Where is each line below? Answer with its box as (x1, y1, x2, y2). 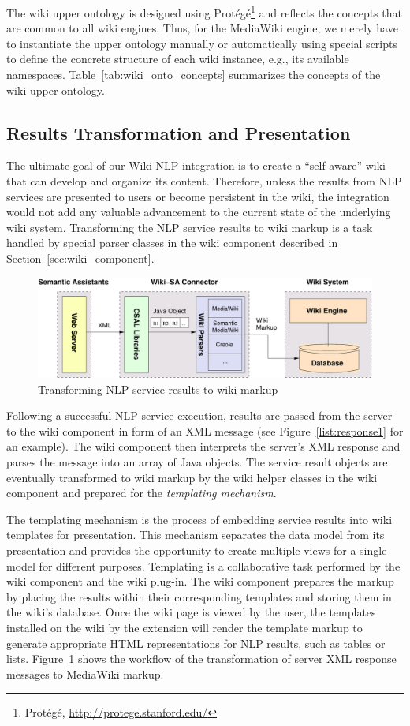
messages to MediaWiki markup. (6, 665, 164, 682)
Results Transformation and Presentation (6, 120, 351, 144)
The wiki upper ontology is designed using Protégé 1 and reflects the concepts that (6, 2, 402, 21)
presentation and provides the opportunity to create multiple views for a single (6, 542, 387, 559)
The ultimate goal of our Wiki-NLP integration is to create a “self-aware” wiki (6, 157, 386, 174)
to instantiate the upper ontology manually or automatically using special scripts (6, 35, 397, 51)
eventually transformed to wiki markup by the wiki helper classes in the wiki (6, 469, 378, 485)
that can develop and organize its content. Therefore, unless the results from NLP (6, 173, 402, 189)
